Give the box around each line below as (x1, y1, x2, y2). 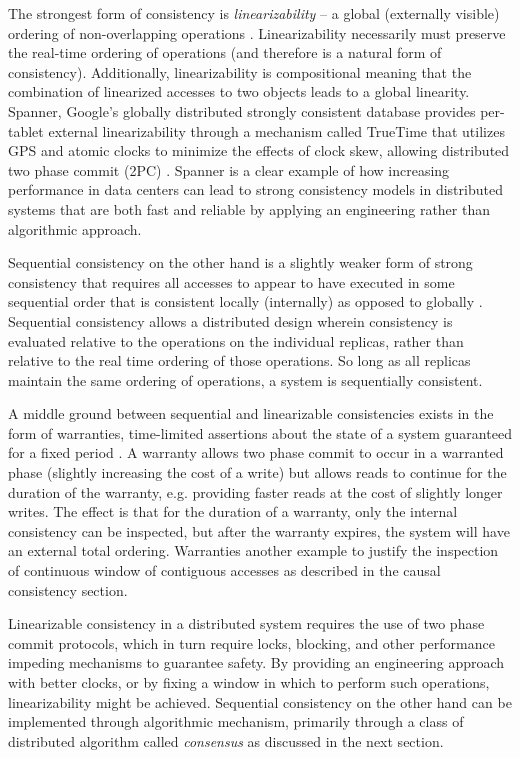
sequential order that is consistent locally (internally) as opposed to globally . (8, 291, 483, 312)
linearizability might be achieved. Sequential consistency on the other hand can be (8, 691, 512, 712)
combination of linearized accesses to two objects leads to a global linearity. (8, 81, 470, 102)
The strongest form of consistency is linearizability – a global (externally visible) (8, 3, 500, 23)
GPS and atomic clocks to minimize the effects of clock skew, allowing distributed (8, 140, 510, 161)
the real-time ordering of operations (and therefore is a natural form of (8, 42, 442, 63)
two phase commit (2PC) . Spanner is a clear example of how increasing (8, 159, 450, 180)
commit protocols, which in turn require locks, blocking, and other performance (8, 632, 495, 653)
